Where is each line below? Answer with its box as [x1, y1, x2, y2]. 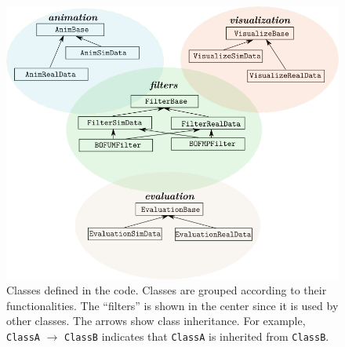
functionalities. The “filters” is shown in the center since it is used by [6, 297, 339, 313]
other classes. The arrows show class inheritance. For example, [6, 312, 306, 329]
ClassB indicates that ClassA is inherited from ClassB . [64, 327, 329, 344]
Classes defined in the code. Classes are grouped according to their [6, 282, 327, 298]
